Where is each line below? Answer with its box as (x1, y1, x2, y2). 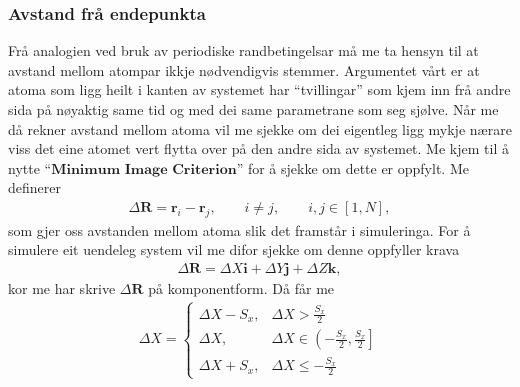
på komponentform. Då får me (148, 278, 335, 299)
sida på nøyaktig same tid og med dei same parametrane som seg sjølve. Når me (8, 99, 499, 119)
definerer (8, 177, 61, 198)
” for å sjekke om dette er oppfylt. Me (236, 157, 469, 178)
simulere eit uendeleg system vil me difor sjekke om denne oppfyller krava (8, 239, 460, 260)
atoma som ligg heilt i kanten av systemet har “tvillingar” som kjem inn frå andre (8, 79, 511, 100)
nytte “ (8, 157, 52, 178)
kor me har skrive (8, 278, 116, 299)
